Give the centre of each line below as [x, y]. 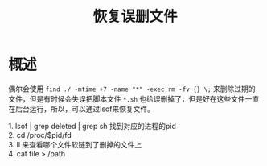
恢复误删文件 [135, 17]
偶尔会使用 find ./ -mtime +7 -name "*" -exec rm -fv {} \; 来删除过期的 [132, 89]
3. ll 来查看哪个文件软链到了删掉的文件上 [75, 144]
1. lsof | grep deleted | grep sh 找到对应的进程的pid [92, 126]
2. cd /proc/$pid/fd [40, 135]
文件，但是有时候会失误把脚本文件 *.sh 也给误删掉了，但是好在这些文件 [127, 98]
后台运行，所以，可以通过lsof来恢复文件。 [85, 109]
